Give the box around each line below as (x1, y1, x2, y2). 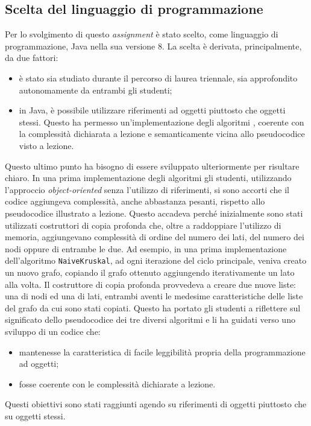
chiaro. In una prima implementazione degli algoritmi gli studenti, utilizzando (5, 171, 292, 184)
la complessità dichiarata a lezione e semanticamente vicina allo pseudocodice (19, 127, 305, 140)
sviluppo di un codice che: (5, 325, 101, 337)
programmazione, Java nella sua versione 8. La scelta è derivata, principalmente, (5, 39, 302, 52)
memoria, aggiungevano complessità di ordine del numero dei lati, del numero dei (5, 230, 304, 243)
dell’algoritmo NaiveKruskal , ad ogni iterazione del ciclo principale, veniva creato (5, 254, 307, 267)
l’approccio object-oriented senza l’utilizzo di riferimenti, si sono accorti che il (5, 183, 289, 196)
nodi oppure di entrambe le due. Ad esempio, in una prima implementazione (5, 242, 287, 255)
